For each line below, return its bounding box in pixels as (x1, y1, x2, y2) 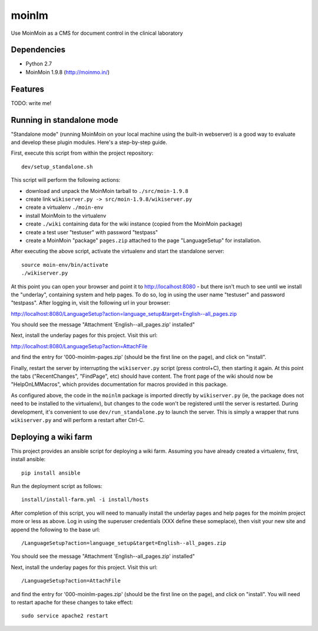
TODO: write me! (11, 99, 52, 106)
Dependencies (11, 45, 66, 55)
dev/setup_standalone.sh (21, 163, 93, 170)
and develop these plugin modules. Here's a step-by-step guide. (11, 139, 167, 146)
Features (11, 84, 44, 94)
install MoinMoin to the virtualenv (25, 212, 107, 219)
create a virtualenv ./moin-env (25, 204, 104, 211)
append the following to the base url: (11, 526, 100, 533)
